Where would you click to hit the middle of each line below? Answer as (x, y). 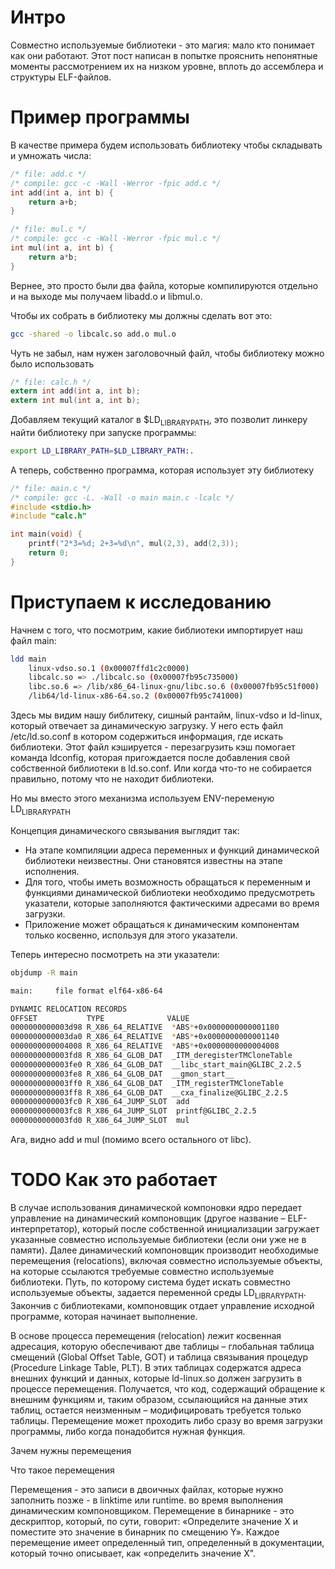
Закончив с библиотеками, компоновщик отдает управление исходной (162, 1305)
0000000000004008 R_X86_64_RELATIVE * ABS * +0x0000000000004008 (145, 1046)
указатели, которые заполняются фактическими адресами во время (172, 903)
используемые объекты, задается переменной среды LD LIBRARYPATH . (158, 1293)
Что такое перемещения (62, 1470)
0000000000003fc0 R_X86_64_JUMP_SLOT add (100, 1102)
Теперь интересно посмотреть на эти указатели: (115, 954)
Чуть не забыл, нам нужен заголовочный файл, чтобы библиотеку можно (167, 353)
